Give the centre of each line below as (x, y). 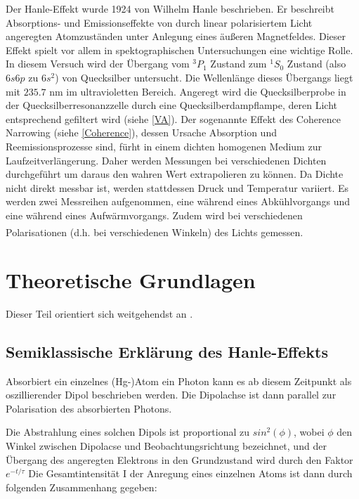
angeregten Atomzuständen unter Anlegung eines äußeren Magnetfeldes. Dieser (176, 36)
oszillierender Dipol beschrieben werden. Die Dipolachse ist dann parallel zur (171, 395)
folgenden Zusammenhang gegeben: (81, 487)
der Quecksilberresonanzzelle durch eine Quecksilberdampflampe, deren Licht (171, 105)
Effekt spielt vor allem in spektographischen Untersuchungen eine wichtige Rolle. (179, 50)
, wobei (309, 432)
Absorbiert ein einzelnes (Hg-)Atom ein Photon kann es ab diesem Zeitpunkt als (179, 381)
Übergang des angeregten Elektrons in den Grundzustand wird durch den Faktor (179, 459)
